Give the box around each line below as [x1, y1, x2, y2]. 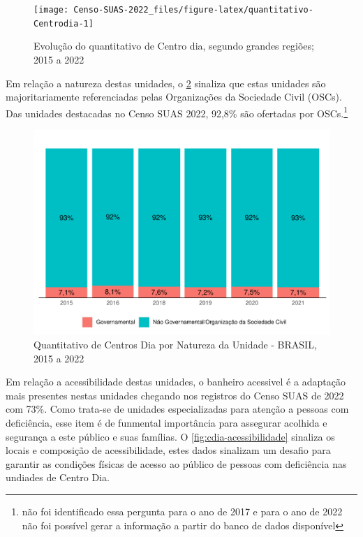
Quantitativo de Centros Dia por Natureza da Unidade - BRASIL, [34, 337, 317, 352]
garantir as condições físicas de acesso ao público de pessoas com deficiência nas [6, 456, 347, 471]
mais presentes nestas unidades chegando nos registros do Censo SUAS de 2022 [6, 388, 344, 402]
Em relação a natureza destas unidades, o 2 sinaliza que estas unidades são [6, 75, 326, 90]
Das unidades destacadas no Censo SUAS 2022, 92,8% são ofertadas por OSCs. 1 [6, 103, 348, 120]
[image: [34, 5, 69, 15]
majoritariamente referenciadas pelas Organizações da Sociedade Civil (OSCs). [6, 89, 342, 104]
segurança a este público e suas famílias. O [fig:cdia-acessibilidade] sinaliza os [6, 429, 335, 443]
